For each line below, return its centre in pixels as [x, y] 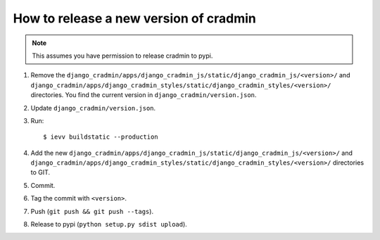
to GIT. [40, 172]
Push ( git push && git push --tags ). [92, 211]
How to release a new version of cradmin [134, 18]
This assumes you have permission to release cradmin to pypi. [122, 56]
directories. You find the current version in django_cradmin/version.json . [144, 95]
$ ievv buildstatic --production [101, 137]
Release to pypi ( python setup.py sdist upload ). [109, 225]
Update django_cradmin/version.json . [93, 108]
